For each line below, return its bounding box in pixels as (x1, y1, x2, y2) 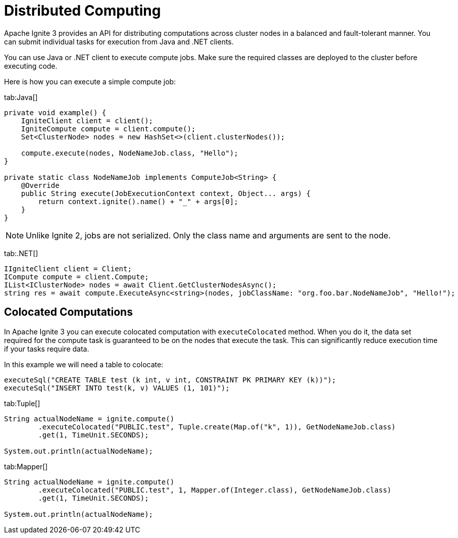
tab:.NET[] (4, 249, 38, 258)
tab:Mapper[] (4, 462, 48, 471)
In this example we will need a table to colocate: (4, 360, 164, 369)
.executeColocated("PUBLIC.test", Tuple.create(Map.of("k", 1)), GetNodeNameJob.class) (38, 422, 396, 431)
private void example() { (4, 108, 107, 117)
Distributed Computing (4, 2, 161, 19)
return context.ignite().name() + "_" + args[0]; (38, 197, 238, 206)
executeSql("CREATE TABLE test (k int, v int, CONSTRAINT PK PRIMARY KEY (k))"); (4, 375, 336, 384)
